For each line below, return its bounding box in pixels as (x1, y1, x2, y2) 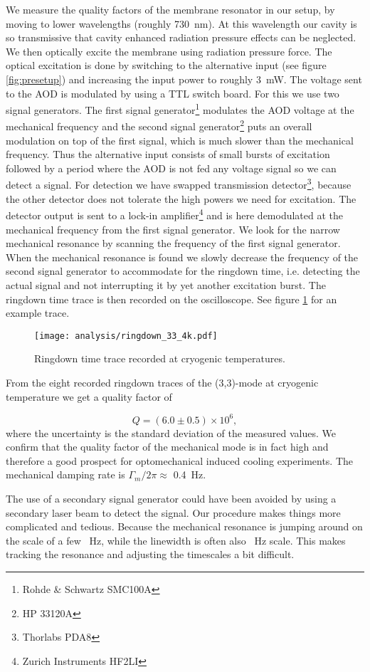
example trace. (6, 305, 70, 320)
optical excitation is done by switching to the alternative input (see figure (6, 58, 327, 73)
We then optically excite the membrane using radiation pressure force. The (6, 43, 332, 58)
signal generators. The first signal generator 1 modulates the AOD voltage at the (6, 100, 354, 117)
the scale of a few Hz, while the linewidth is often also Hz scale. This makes (6, 532, 346, 547)
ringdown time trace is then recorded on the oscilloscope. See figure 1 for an (6, 291, 337, 306)
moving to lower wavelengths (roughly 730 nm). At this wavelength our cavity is (6, 16, 357, 31)
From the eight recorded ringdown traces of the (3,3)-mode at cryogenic (6, 374, 319, 389)
